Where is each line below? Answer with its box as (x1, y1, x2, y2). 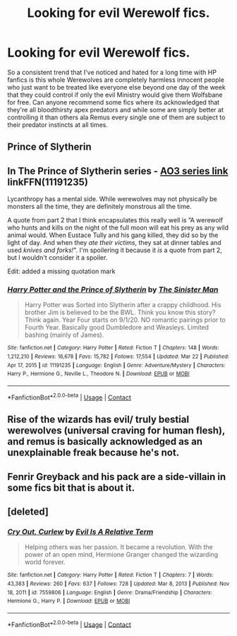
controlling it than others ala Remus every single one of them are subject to (7, 113, 226, 121)
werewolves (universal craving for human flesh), (7, 425, 226, 437)
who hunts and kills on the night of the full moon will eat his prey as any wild (7, 224, 229, 232)
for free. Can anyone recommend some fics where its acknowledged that (7, 97, 220, 107)
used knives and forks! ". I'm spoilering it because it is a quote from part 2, (7, 246, 222, 255)
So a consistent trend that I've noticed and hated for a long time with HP (7, 68, 217, 76)
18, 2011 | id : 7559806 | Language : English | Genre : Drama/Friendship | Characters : (7, 589, 213, 596)
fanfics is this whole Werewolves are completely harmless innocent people (7, 76, 224, 84)
